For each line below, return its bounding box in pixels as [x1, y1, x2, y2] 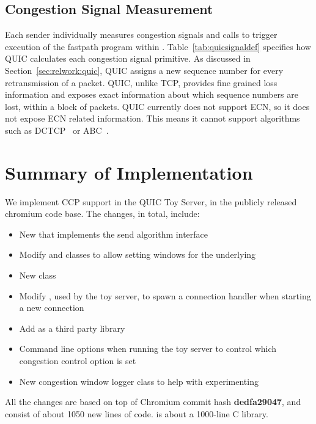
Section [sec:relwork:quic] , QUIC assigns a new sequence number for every [5, 64, 284, 76]
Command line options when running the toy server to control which [19, 342, 277, 355]
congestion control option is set [19, 354, 136, 367]
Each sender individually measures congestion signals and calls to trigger [5, 28, 277, 41]
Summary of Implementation [5, 159, 253, 185]
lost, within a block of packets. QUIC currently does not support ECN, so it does [5, 100, 310, 112]
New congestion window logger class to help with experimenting [19, 375, 259, 387]
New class [19, 269, 56, 282]
